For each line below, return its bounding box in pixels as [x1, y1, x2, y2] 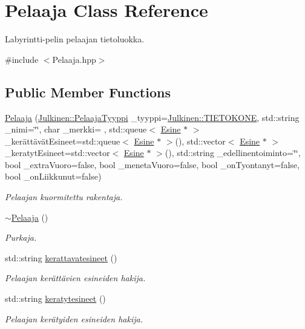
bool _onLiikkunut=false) [5, 170, 102, 183]
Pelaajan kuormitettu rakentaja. [5, 191, 123, 203]
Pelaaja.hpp [52, 53, 96, 65]
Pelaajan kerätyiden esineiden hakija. [5, 312, 143, 325]
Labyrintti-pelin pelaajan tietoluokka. [5, 33, 145, 45]
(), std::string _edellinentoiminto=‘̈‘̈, [165, 146, 301, 159]
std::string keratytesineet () [5, 292, 106, 305]
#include [5, 53, 39, 65]
